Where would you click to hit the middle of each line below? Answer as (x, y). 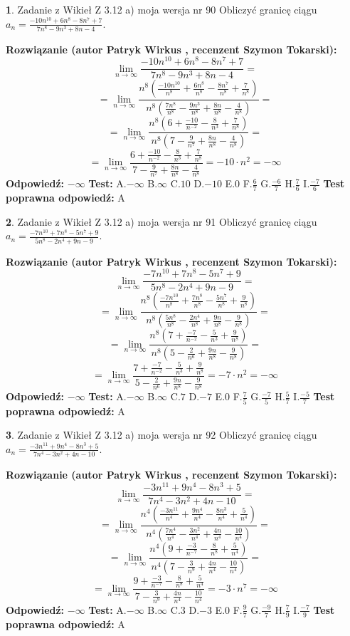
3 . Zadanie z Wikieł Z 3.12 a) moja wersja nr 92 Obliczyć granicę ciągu (161, 435)
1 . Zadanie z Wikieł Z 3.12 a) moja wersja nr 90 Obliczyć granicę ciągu (161, 9)
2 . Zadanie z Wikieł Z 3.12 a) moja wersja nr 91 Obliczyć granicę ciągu (161, 221)
